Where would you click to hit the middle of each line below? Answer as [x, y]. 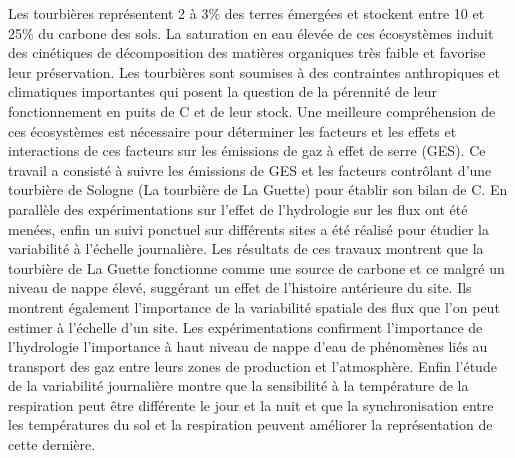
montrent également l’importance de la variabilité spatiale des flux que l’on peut [254, 306]
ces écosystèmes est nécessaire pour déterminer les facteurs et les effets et [232, 130]
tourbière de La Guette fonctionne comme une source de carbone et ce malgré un [256, 267]
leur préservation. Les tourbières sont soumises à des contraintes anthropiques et [254, 71]
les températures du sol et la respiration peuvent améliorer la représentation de [250, 424]
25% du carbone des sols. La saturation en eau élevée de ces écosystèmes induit [251, 32]
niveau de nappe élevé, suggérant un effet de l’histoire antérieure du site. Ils [240, 287]
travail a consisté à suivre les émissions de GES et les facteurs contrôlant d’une [250, 169]
